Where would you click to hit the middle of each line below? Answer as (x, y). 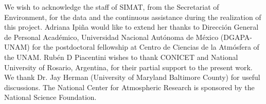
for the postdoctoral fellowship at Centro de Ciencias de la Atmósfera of (146, 47)
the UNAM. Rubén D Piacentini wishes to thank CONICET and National (121, 57)
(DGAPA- (236, 37)
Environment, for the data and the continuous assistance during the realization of (133, 17)
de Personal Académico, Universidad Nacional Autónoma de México (111, 37)
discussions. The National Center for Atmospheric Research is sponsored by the (129, 87)
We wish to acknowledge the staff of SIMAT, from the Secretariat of (112, 7)
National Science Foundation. (50, 97)
